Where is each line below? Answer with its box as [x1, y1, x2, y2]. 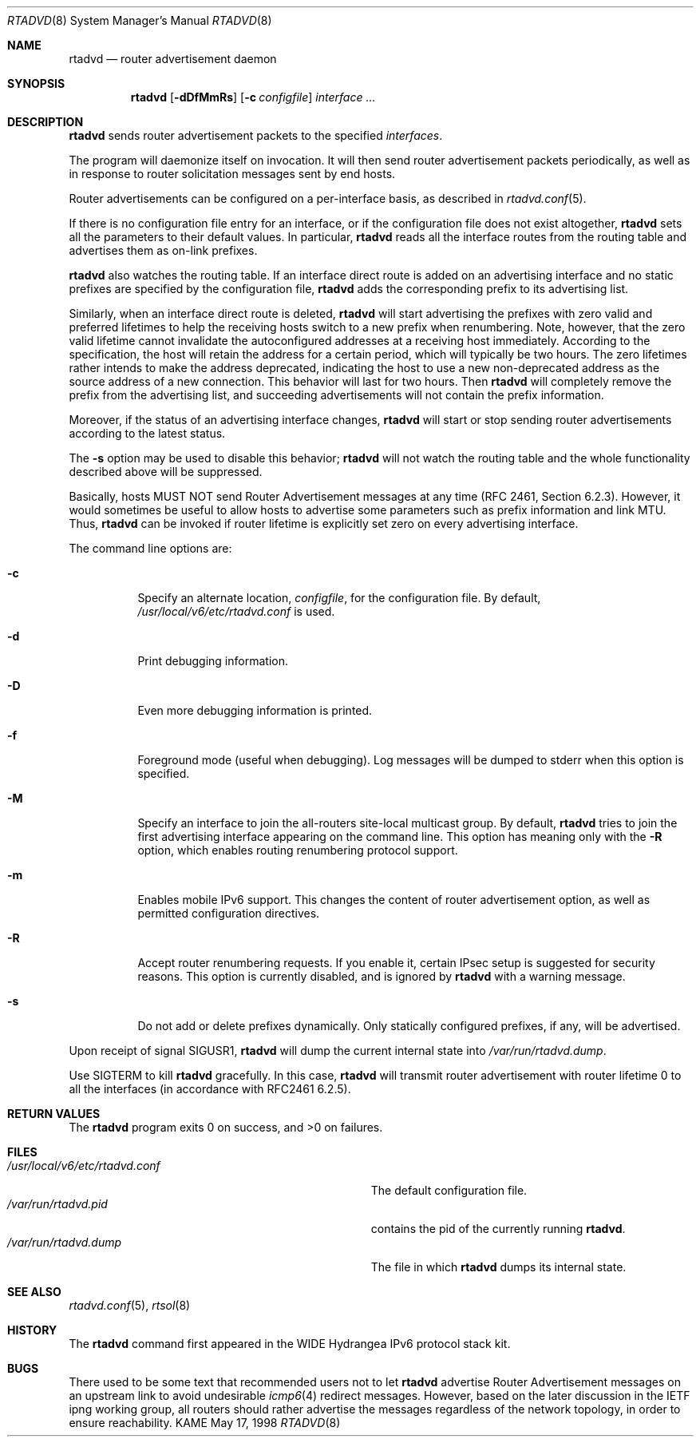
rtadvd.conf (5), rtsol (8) [69, 1298, 191, 1312]
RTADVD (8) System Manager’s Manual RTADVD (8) [7, 14, 272, 27]
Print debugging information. [137, 654, 288, 668]
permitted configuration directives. [137, 906, 320, 920]
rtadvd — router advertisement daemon [69, 52, 277, 65]
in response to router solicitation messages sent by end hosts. [69, 167, 396, 180]
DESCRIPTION [7, 115, 84, 129]
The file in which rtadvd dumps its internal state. [370, 1260, 627, 1274]
